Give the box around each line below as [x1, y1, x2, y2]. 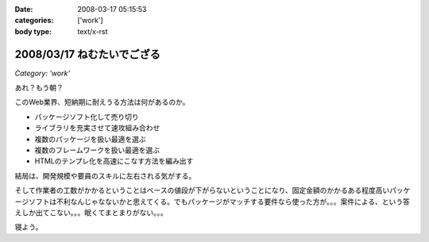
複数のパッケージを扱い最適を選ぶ [34, 134, 146, 144]
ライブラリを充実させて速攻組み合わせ [34, 123, 160, 133]
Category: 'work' [14, 68, 71, 78]
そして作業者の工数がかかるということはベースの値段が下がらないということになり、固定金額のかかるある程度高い [14, 186, 390, 195]
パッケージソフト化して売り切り [34, 112, 139, 121]
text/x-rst [77, 26, 108, 36]
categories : [14, 16, 54, 25]
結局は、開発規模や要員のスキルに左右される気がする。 [14, 171, 196, 180]
